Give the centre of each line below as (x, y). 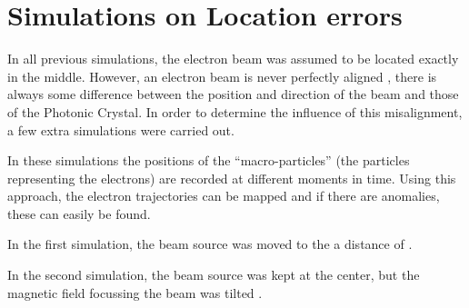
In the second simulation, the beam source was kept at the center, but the (214, 275)
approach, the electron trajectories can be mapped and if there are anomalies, (224, 196)
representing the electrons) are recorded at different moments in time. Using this (232, 178)
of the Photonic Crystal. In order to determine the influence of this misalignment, (235, 111)
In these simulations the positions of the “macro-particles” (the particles (209, 160)
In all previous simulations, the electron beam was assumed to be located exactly (233, 59)
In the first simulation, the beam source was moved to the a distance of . (210, 244)
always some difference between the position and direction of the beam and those (233, 94)
